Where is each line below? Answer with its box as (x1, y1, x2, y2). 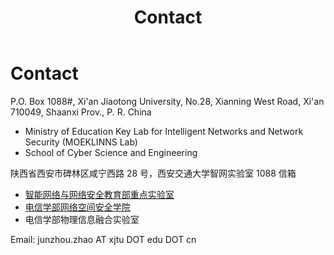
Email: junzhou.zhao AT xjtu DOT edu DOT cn (10, 233, 197, 245)
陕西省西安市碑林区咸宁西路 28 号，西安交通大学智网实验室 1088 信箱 (10, 167, 297, 179)
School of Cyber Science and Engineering (24, 146, 198, 158)
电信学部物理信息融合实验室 (24, 213, 140, 225)
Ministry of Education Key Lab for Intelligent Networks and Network (24, 125, 304, 137)
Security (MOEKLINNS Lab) (24, 136, 138, 148)
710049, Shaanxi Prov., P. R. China (10, 106, 152, 118)
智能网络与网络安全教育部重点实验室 (24, 188, 175, 200)
